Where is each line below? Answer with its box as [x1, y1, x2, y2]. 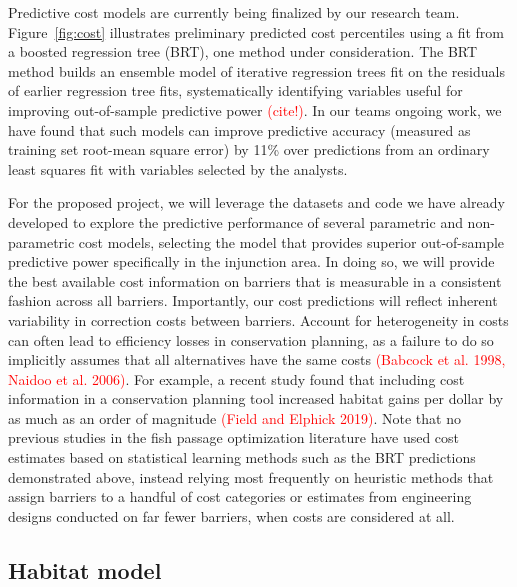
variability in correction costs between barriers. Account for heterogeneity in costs [8, 309, 509, 330]
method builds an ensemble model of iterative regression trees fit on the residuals [8, 60, 505, 81]
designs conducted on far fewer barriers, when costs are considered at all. [8, 505, 455, 526]
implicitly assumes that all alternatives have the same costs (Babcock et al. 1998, [8, 349, 506, 370]
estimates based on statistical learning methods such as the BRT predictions [8, 447, 476, 468]
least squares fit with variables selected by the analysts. [8, 158, 348, 179]
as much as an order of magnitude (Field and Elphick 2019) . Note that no [8, 407, 461, 428]
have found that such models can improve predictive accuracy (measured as [8, 119, 471, 140]
